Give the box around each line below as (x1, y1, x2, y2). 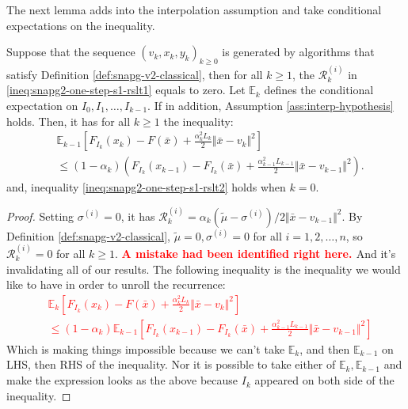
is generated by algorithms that (222, 44, 375, 60)
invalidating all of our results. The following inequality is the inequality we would (6, 260, 401, 277)
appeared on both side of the (254, 372, 395, 388)
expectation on (6, 97, 78, 113)
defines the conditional (264, 81, 374, 98)
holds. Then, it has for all (6, 112, 131, 129)
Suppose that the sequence (6, 44, 135, 60)
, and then (299, 340, 350, 357)
